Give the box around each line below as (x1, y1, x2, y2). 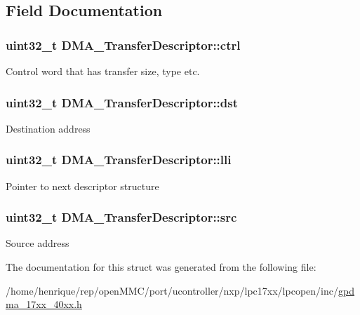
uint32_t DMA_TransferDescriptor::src (6, 208, 237, 226)
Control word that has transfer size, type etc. (6, 64, 200, 78)
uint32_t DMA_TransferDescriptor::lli (6, 151, 232, 168)
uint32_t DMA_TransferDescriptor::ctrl (6, 36, 241, 53)
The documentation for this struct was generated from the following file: (6, 260, 316, 274)
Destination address (6, 121, 91, 135)
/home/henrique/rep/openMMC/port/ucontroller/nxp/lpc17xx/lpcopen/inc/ (6, 283, 338, 297)
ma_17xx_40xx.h (6, 297, 82, 311)
